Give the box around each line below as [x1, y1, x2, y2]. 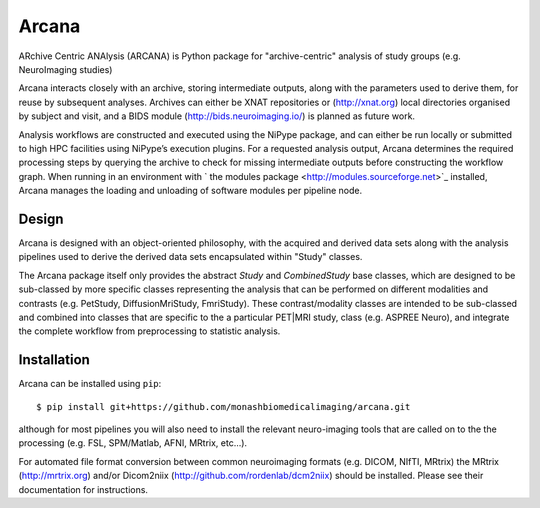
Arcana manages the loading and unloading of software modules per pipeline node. [18, 185, 363, 197]
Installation [18, 351, 90, 369]
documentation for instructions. [18, 483, 149, 495]
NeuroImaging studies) [18, 63, 113, 75]
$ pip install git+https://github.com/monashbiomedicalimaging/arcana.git [36, 401, 411, 412]
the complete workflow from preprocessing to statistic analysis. [18, 325, 281, 337]
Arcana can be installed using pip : [18, 378, 162, 390]
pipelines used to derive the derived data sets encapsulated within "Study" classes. [18, 251, 363, 263]
